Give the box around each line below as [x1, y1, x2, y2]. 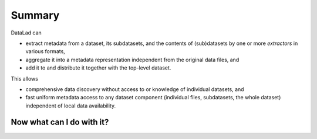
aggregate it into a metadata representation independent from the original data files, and [25, 56, 240, 63]
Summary [11, 9, 60, 22]
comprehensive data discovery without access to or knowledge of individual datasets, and [25, 85, 244, 93]
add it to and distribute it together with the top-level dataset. [25, 64, 171, 71]
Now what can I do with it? [11, 117, 109, 127]
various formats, [25, 48, 66, 55]
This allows [11, 75, 38, 82]
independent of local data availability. [25, 102, 116, 109]
